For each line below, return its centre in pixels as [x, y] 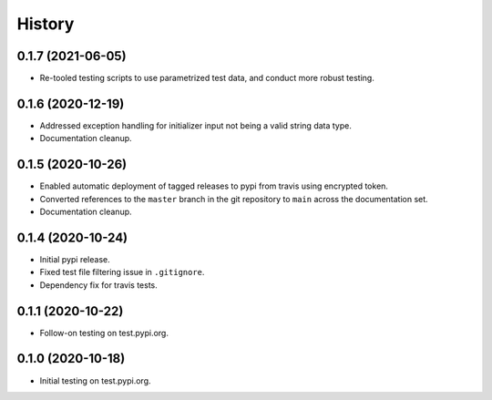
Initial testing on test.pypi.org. [95, 380]
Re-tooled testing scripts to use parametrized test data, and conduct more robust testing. [207, 78]
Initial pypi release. [75, 259]
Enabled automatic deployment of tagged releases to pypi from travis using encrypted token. [214, 186]
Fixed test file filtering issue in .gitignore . [122, 272]
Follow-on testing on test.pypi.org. [104, 333]
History [46, 24]
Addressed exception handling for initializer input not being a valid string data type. [196, 125]
